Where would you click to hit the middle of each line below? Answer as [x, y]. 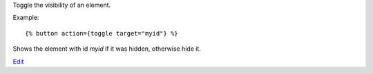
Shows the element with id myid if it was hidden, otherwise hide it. [107, 49]
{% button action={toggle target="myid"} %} [102, 33]
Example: [26, 18]
